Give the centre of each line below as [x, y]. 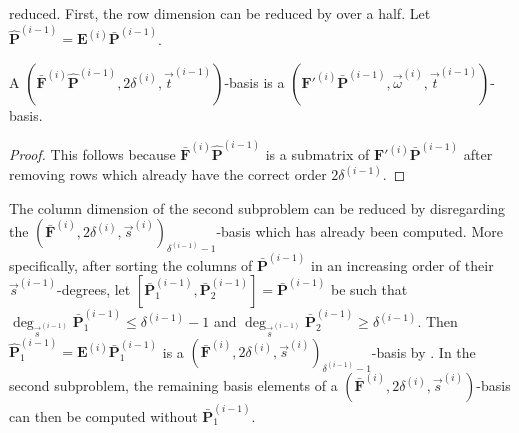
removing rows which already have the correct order [168, 174]
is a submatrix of [317, 154]
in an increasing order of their [402, 264]
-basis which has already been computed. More [359, 231]
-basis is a [254, 81]
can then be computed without [103, 415]
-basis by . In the [423, 351]
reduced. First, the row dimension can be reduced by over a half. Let [220, 13]
